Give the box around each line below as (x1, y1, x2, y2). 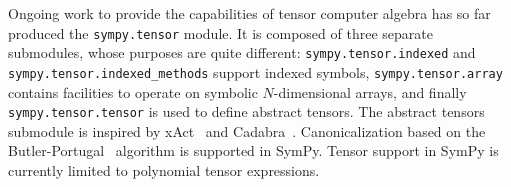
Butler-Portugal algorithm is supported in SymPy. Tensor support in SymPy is (8, 140, 499, 161)
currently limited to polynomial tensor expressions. (8, 160, 320, 180)
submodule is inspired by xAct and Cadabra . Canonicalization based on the (8, 120, 486, 141)
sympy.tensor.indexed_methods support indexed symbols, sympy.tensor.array (8, 61, 503, 82)
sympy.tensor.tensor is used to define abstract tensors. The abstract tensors (8, 101, 485, 122)
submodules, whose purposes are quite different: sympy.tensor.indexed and (8, 42, 476, 63)
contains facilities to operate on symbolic (8, 81, 258, 102)
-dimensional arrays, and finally (273, 81, 467, 102)
